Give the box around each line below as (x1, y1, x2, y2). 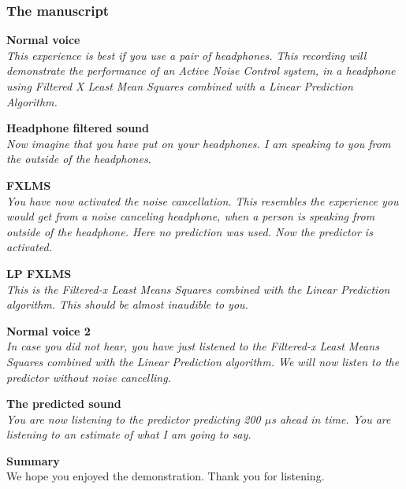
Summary (6, 452, 60, 469)
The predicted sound (6, 395, 121, 412)
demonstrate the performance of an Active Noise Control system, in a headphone (6, 62, 396, 79)
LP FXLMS (6, 265, 72, 281)
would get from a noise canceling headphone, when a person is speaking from (6, 208, 375, 224)
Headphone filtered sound (6, 120, 149, 136)
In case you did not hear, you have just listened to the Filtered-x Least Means (6, 338, 379, 354)
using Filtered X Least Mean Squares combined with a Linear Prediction (6, 78, 353, 94)
